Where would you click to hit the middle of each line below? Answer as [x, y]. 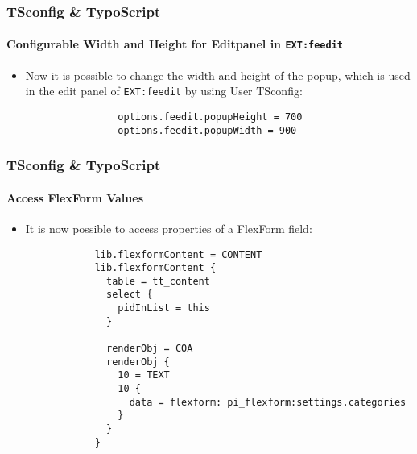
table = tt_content [158, 281]
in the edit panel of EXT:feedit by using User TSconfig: [164, 91]
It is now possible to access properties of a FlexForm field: [169, 228]
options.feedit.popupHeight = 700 [210, 117]
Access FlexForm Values [75, 197]
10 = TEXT [144, 375]
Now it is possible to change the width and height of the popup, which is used [218, 75]
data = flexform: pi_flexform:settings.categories [268, 402]
